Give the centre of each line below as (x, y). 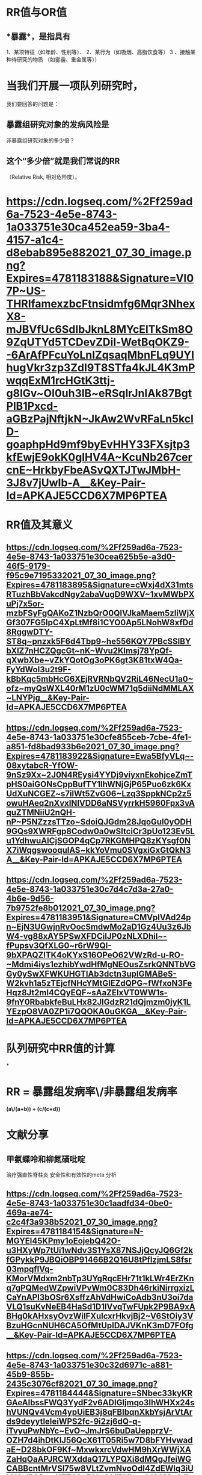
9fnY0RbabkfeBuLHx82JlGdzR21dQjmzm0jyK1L (99, 1002)
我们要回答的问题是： (32, 104)
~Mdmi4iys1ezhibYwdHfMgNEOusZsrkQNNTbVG (101, 964)
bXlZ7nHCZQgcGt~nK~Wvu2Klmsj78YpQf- (89, 651)
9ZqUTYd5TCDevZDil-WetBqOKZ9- (98, 342)
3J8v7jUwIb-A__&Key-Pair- (76, 483)
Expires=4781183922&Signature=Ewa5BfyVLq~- (100, 756)
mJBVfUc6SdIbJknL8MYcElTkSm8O (100, 329)
